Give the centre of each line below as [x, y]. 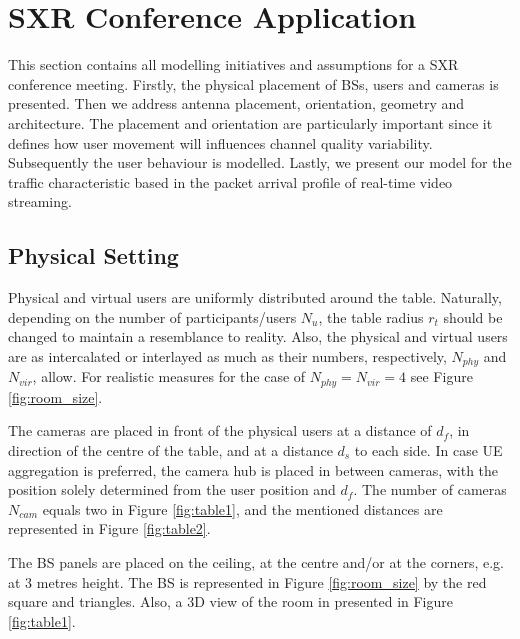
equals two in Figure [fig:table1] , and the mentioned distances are [242, 508]
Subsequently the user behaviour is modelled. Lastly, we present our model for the [260, 162]
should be [473, 316]
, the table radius [371, 316]
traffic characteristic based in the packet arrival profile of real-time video [230, 181]
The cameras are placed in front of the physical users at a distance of [220, 430]
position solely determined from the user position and [172, 489]
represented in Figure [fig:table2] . [109, 528]
